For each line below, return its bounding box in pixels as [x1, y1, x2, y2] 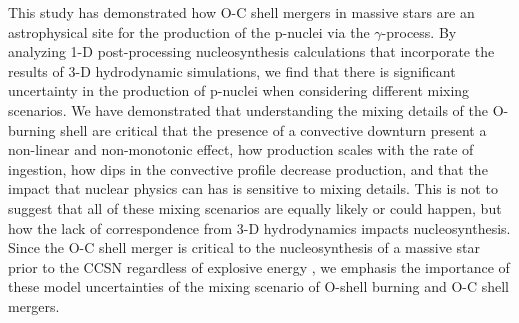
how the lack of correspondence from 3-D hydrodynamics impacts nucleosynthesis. [8, 217, 511, 238]
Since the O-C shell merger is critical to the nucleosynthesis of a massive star [8, 237, 481, 258]
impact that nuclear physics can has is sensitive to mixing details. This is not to [8, 178, 498, 199]
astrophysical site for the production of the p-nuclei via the [8, 21, 370, 42]
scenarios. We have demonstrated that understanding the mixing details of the [8, 99, 489, 120]
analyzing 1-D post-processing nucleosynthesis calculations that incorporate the [8, 41, 495, 62]
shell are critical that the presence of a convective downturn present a [60, 119, 487, 140]
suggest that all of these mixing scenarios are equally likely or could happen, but [8, 197, 502, 218]
